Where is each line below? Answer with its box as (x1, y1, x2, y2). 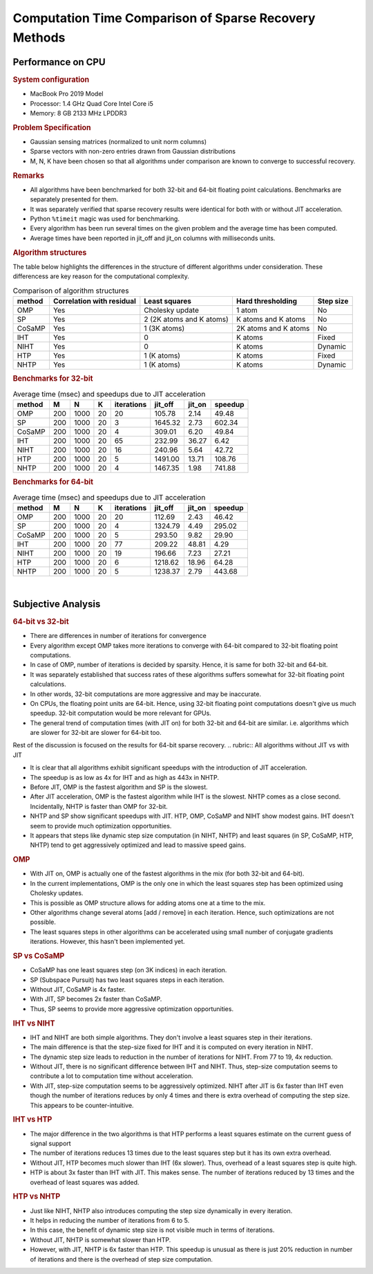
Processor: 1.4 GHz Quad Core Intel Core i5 (30, 99, 153, 107)
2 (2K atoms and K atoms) (144, 314, 229, 324)
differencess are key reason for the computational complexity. (12, 272, 189, 280)
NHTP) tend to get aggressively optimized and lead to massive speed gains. (30, 841, 247, 849)
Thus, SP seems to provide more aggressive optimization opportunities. (30, 1004, 234, 1013)
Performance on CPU (12, 56, 106, 68)
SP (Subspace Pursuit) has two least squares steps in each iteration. (30, 976, 224, 984)
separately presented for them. (30, 195, 119, 203)
